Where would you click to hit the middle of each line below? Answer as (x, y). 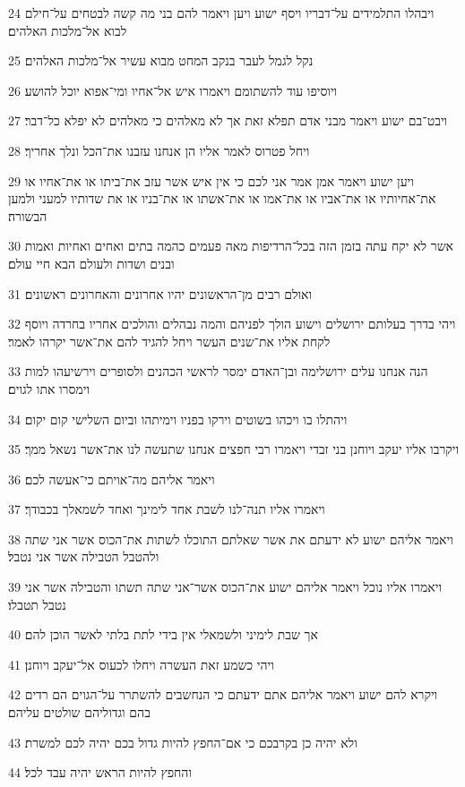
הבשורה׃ (28, 215)
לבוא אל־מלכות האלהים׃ (68, 30)
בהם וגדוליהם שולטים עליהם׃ (79, 712)
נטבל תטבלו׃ (37, 604)
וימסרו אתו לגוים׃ (49, 388)
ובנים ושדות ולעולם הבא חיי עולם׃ (91, 263)
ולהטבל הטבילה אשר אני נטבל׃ (84, 556)
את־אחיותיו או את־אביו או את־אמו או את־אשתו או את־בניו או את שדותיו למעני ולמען (222, 198)
